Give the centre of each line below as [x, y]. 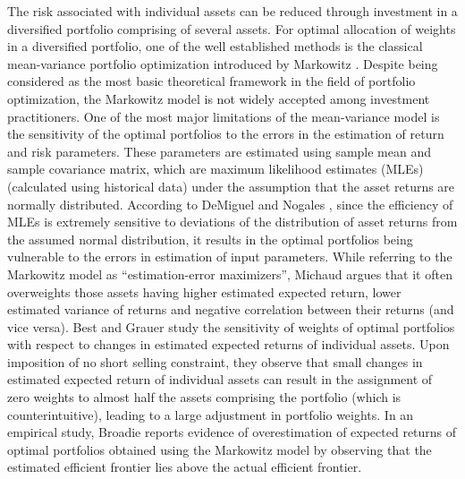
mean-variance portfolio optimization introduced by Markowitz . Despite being [223, 63]
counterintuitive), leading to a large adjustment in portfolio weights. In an [211, 414]
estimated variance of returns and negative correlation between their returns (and [231, 309]
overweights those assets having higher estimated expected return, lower [204, 291]
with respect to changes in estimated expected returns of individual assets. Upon [228, 344]
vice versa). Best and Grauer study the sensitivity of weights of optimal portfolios [231, 326]
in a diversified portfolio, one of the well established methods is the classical [215, 46]
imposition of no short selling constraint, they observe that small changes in [215, 361]
